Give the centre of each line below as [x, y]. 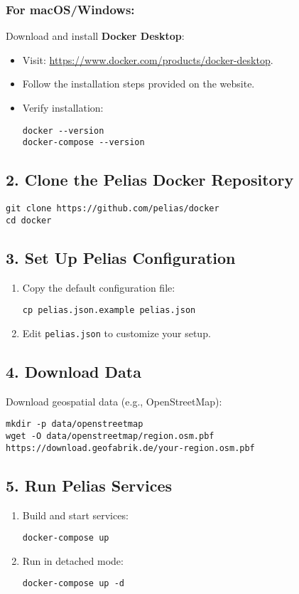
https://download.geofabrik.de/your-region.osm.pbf [130, 448]
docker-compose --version [83, 143]
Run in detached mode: [73, 560]
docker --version [63, 131]
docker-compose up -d [73, 584]
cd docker [29, 220]
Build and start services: [75, 515]
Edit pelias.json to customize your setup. [116, 333]
